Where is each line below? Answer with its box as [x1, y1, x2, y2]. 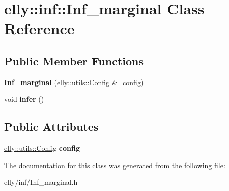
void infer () [4, 94, 44, 104]
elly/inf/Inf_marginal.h [4, 177, 78, 187]
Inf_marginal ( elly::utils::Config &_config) [4, 76, 144, 87]
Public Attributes [4, 119, 99, 134]
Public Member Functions [4, 52, 144, 68]
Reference [4, 18, 75, 39]
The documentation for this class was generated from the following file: [4, 159, 225, 170]
